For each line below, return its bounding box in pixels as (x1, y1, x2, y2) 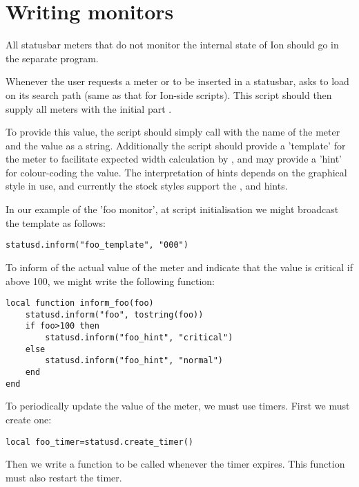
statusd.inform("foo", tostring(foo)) (25, 309, 204, 320)
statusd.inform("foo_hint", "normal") (45, 356, 223, 366)
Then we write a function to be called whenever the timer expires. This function (6, 457, 345, 471)
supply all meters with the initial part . (6, 101, 172, 116)
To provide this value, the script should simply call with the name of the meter (6, 125, 340, 139)
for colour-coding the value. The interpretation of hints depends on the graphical (6, 165, 347, 179)
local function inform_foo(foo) (6, 298, 154, 309)
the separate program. (6, 50, 99, 65)
